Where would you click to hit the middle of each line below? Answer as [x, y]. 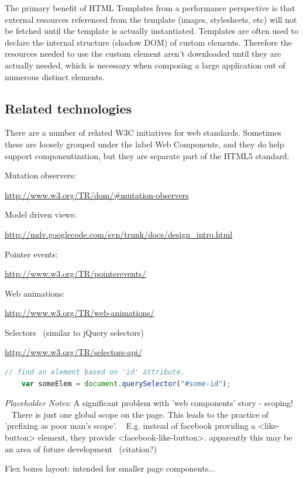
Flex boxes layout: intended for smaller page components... [110, 468]
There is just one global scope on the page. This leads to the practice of [140, 414]
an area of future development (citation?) [81, 448]
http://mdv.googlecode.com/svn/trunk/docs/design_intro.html [119, 234]
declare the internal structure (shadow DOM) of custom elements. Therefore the [149, 42]
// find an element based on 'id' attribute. [95, 372]
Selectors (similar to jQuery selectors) [74, 332]
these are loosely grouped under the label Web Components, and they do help [144, 144]
